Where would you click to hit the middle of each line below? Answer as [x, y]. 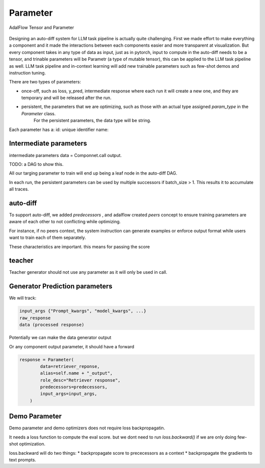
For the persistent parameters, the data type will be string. [93, 121]
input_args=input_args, [69, 394]
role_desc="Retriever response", [80, 380]
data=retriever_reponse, [70, 366]
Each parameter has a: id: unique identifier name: [59, 130]
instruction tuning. [27, 73]
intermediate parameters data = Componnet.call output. [66, 155]
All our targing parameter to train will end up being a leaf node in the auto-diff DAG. [93, 173]
